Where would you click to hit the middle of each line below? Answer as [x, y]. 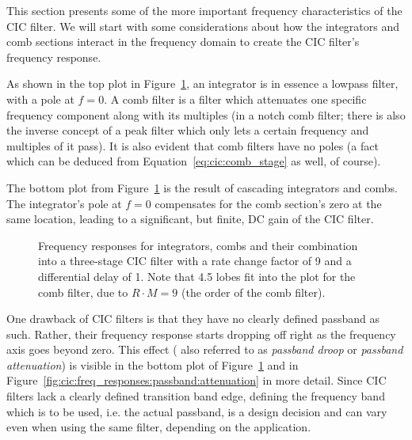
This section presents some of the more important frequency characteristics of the [204, 10]
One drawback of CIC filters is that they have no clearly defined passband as [193, 319]
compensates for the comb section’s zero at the [268, 203]
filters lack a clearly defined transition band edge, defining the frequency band [196, 396]
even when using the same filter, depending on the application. [159, 427]
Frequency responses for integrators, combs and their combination [198, 245]
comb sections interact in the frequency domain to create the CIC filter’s [183, 42]
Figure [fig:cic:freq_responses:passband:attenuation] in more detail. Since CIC [196, 380]
